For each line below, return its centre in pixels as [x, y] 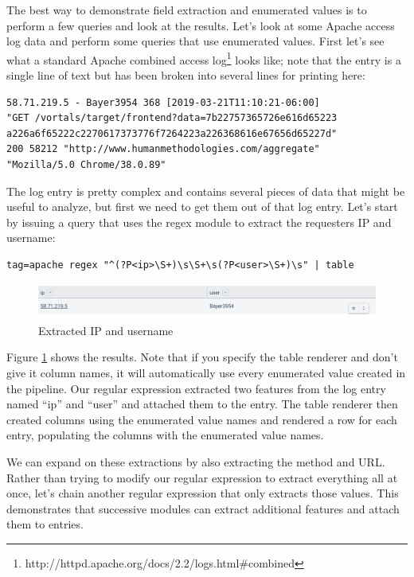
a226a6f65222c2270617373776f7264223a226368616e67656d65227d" [172, 133]
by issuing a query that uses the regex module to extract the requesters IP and [199, 222]
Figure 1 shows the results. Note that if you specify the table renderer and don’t [202, 357]
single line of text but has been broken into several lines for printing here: [186, 75]
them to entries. [45, 524]
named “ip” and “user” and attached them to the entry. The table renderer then [202, 404]
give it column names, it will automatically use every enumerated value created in [206, 373]
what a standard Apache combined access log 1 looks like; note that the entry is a [204, 58]
